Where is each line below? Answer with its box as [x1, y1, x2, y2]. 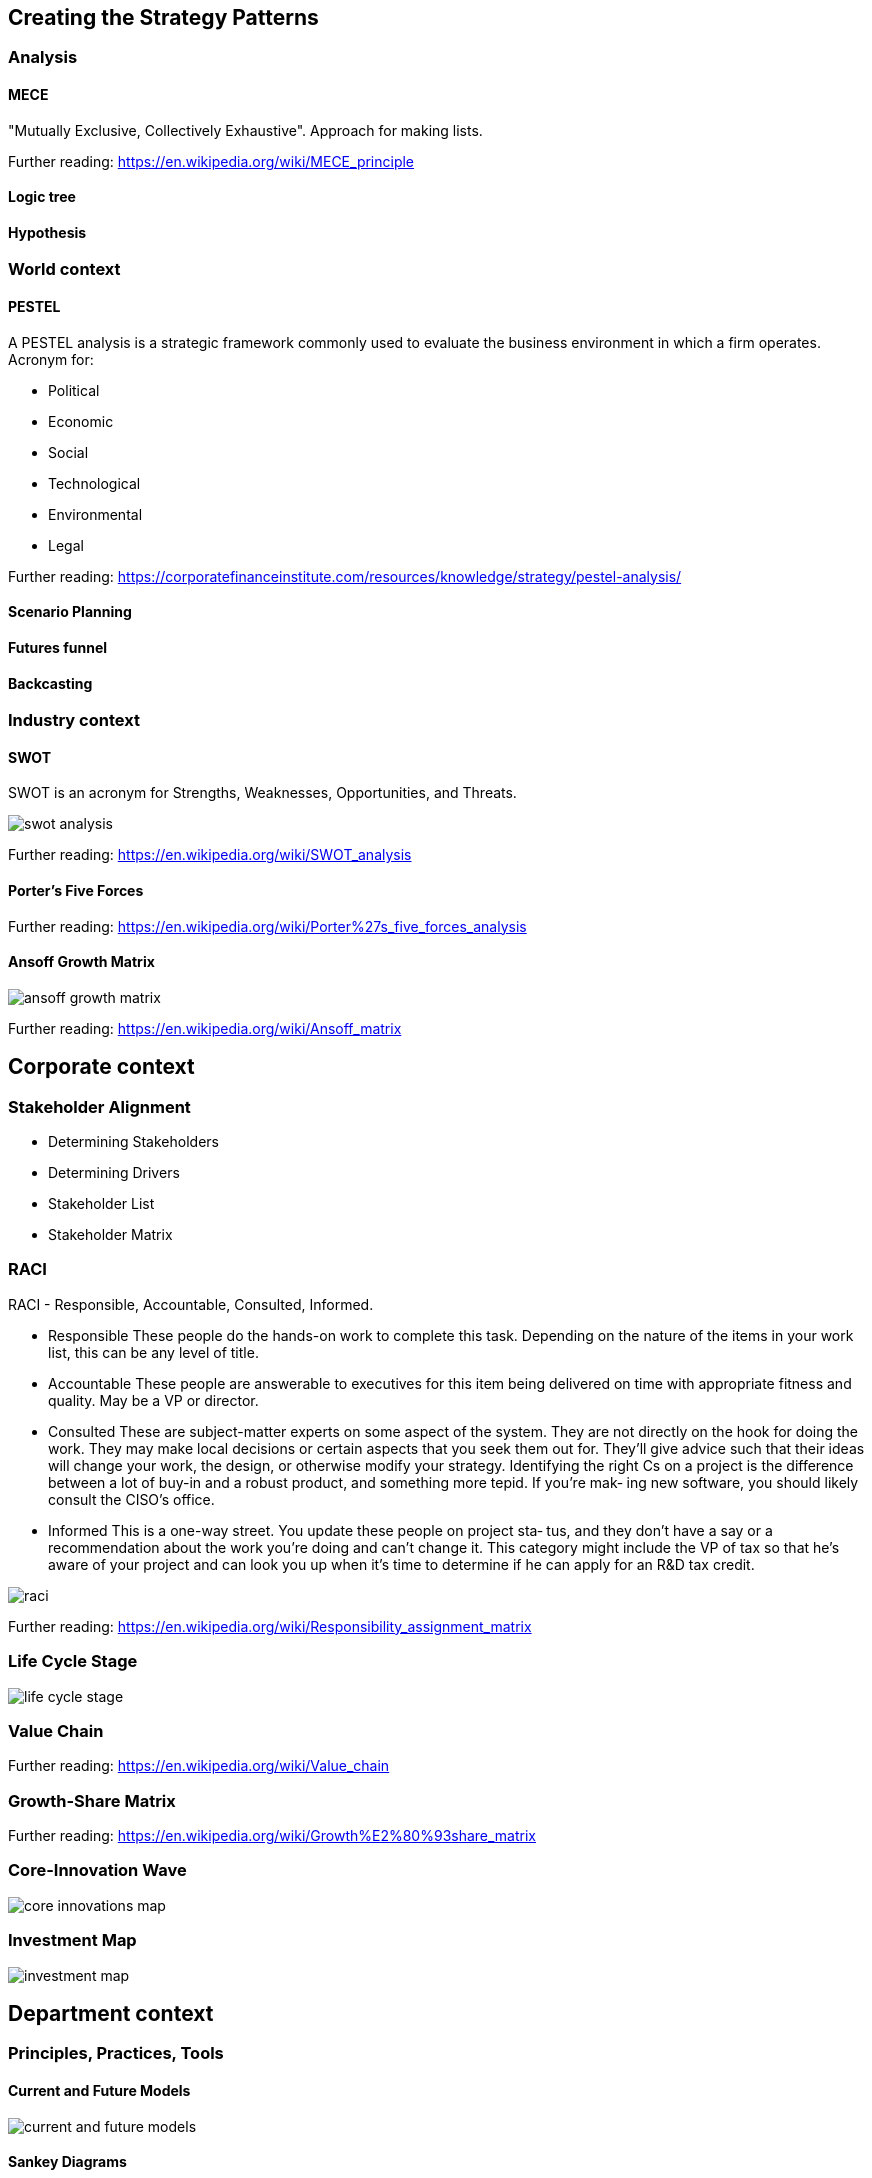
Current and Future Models [8, 2081, 191, 2099]
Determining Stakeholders [48, 1133, 219, 1150]
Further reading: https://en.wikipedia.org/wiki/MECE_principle [8, 152, 415, 170]
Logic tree [8, 188, 76, 206]
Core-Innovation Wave [8, 1860, 187, 1881]
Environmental [48, 505, 143, 523]
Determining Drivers [48, 1164, 180, 1181]
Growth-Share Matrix [8, 1790, 176, 1811]
